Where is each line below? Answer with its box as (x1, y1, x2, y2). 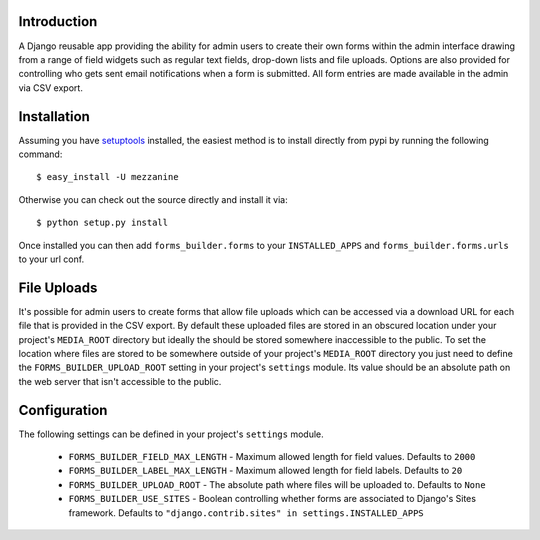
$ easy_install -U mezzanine (36, 171, 179, 183)
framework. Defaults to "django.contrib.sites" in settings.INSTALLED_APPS (68, 506, 424, 519)
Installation (18, 108, 90, 125)
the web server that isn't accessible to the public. (18, 375, 222, 387)
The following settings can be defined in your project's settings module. (18, 428, 324, 440)
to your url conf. (18, 253, 85, 265)
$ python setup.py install (36, 217, 169, 229)
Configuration (18, 401, 108, 419)
